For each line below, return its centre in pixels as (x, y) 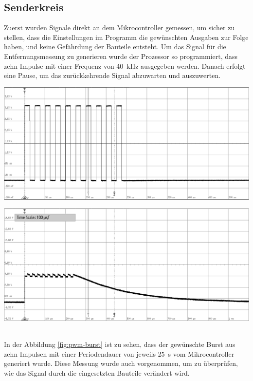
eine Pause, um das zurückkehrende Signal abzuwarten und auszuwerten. (112, 75)
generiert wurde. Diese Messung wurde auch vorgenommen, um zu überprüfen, (121, 363)
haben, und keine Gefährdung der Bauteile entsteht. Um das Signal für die (115, 47)
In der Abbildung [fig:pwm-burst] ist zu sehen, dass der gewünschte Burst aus (120, 344)
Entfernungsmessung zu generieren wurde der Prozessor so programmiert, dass (121, 56)
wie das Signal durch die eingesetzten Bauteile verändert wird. (97, 372)
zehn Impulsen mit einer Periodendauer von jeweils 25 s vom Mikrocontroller (119, 353)
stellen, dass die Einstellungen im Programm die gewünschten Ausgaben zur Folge (126, 37)
